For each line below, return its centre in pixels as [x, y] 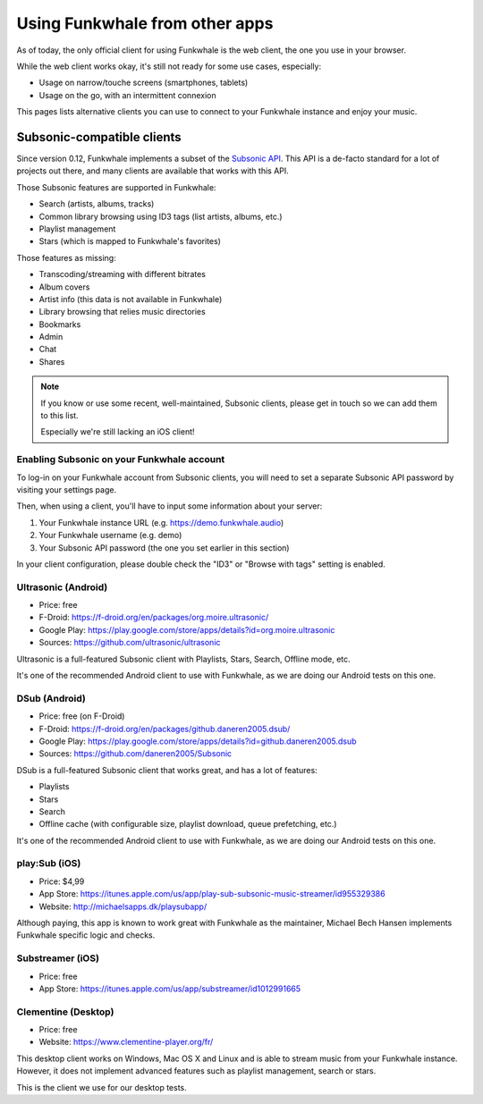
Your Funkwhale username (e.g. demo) [110, 535]
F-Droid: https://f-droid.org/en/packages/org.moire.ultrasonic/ [154, 618]
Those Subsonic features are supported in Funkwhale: [116, 187]
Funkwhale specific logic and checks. [86, 935]
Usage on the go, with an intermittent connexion [127, 95]
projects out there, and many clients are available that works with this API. [153, 171]
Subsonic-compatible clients [99, 137]
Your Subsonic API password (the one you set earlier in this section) [164, 548]
